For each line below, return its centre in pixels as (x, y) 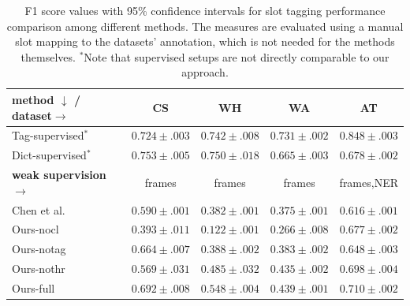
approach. (205, 72)
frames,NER (369, 182)
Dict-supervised (49, 155)
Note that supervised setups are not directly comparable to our (237, 56)
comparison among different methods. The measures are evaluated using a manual (205, 26)
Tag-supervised (48, 135)
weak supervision (59, 175)
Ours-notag (39, 249)
